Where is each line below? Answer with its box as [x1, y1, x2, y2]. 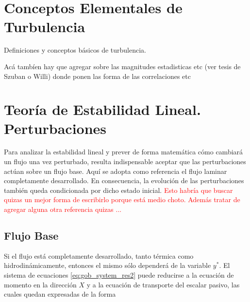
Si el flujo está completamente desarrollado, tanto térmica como [4, 250, 194, 261]
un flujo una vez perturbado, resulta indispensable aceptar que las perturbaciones [4, 156, 246, 166]
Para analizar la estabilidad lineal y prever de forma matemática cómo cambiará [4, 147, 243, 157]
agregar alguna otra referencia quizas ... [4, 204, 122, 214]
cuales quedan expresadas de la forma [4, 289, 116, 299]
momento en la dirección [4, 279, 77, 289]
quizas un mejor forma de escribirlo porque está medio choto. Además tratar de [4, 194, 240, 205]
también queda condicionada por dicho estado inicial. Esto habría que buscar [4, 185, 233, 195]
